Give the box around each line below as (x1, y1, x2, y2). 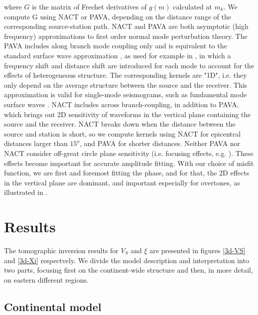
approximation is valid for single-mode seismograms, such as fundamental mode (4, 89, 247, 100)
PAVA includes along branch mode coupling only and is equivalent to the (4, 40, 227, 51)
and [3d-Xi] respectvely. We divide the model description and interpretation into (4, 255, 249, 265)
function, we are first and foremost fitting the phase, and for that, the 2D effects (4, 167, 250, 178)
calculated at (173, 1, 212, 11)
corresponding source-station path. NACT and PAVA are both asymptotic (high (4, 21, 249, 31)
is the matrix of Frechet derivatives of (32, 1, 147, 11)
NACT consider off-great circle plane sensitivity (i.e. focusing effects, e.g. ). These (4, 148, 254, 158)
